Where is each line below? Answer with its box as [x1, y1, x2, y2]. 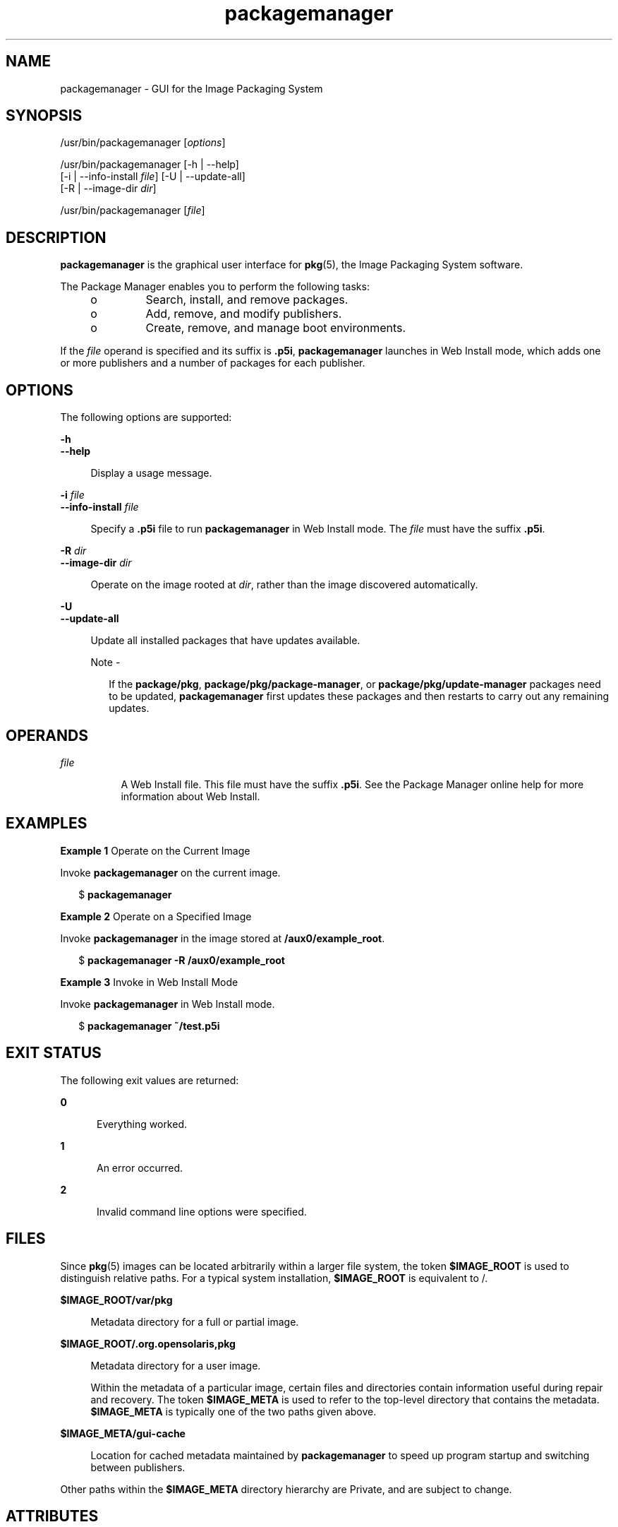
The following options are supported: [60, 411, 232, 424]
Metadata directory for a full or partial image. [90, 1315, 299, 1328]
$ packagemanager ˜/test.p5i [78, 1019, 220, 1032]
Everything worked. [97, 1117, 188, 1130]
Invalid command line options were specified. [97, 1205, 307, 1218]
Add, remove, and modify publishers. [145, 307, 342, 321]
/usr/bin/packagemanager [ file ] [60, 204, 205, 217]
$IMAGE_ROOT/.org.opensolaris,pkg [60, 1337, 236, 1350]
